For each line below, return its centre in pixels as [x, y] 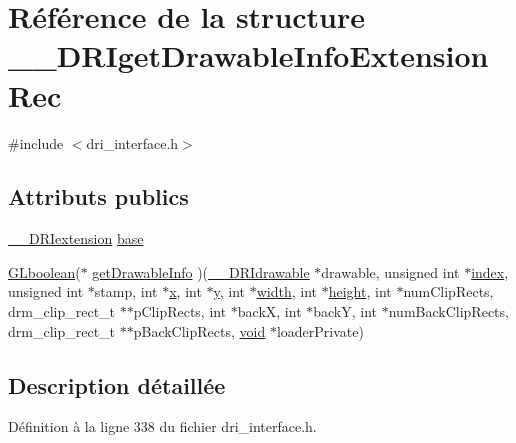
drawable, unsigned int [390, 271]
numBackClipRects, [448, 311]
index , [490, 271]
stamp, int [126, 291]
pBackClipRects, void [199, 330]
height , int [360, 291]
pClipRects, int [180, 311]
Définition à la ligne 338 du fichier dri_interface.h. [162, 426]
